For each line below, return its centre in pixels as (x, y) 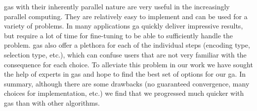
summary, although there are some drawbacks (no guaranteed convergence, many (127, 83)
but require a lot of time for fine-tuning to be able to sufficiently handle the (118, 35)
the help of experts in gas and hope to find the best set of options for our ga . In (125, 74)
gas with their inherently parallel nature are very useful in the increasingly (117, 6)
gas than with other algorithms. (52, 102)
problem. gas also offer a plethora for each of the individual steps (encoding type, (127, 45)
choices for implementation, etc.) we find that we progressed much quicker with (124, 93)
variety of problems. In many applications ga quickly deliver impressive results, (124, 26)
